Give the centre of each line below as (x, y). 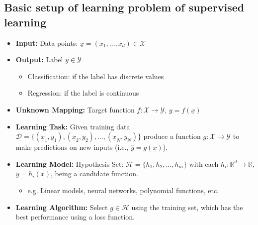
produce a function (172, 136)
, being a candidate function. (94, 173)
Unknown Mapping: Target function (75, 109)
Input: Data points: (47, 43)
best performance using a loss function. (75, 217)
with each (204, 164)
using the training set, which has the (187, 207)
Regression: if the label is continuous (83, 93)
